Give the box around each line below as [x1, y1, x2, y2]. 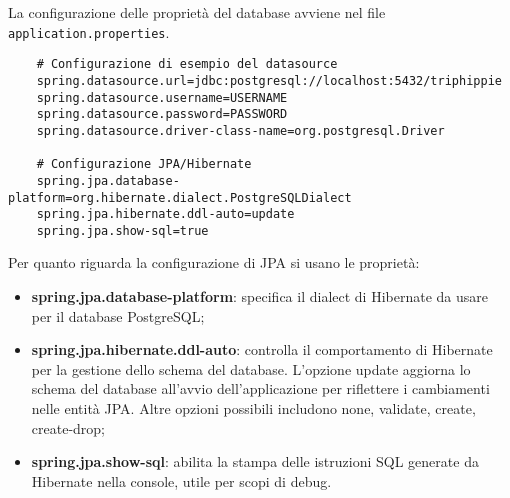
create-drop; [31, 417, 105, 438]
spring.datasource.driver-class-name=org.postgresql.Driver [36, 123, 445, 138]
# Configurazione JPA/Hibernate [36, 157, 252, 172]
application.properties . [8, 21, 170, 42]
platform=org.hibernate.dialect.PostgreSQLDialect [8, 190, 352, 205]
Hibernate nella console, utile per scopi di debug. [31, 470, 332, 491]
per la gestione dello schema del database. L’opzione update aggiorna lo [31, 358, 471, 379]
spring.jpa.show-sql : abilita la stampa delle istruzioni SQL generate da [31, 451, 479, 472]
